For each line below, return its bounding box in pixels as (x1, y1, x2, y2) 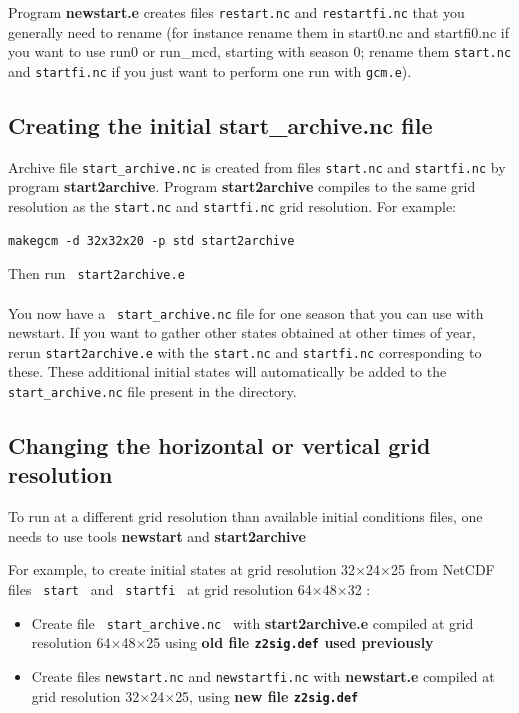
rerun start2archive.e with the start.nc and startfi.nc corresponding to (8, 341, 482, 362)
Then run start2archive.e (8, 263, 185, 284)
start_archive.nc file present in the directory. (8, 381, 297, 402)
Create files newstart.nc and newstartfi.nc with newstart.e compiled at (31, 666, 495, 687)
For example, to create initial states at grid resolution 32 (8, 559, 356, 580)
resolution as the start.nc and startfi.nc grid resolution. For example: (8, 196, 456, 217)
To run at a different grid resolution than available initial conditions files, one (8, 506, 483, 527)
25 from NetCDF (390, 559, 495, 580)
